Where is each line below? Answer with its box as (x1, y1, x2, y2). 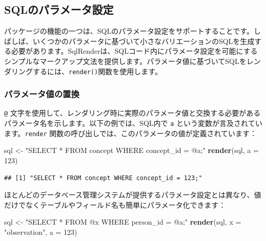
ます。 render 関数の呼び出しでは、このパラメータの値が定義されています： (4, 127, 257, 138)
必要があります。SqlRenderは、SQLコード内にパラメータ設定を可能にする (11, 46, 258, 56)
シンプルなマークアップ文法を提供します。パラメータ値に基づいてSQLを (4, 55, 247, 66)
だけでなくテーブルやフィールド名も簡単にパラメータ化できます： (4, 199, 226, 210)
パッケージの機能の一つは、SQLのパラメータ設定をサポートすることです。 (4, 26, 254, 36)
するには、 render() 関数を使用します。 (32, 65, 162, 76)
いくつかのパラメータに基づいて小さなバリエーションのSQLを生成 (32, 35, 255, 46)
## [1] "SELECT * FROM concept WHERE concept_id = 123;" (4, 174, 202, 182)
